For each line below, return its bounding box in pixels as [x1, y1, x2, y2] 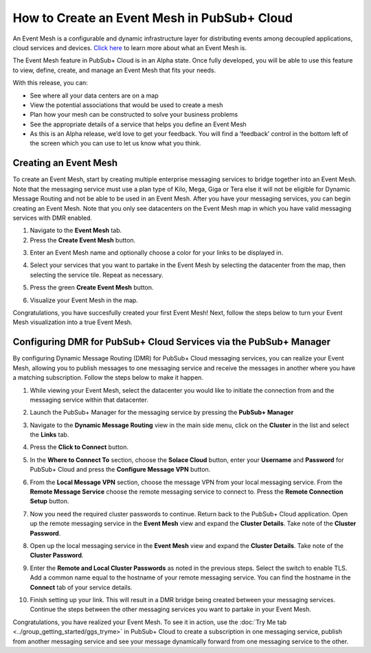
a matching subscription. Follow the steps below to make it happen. [12, 374, 204, 382]
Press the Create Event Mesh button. [30, 236, 136, 244]
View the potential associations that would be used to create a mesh [30, 100, 223, 109]
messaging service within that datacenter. [30, 396, 149, 404]
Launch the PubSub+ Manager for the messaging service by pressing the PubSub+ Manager [30, 409, 294, 417]
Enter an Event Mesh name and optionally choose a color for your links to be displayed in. [30, 249, 284, 257]
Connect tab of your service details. [30, 583, 133, 591]
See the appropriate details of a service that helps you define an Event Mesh [30, 120, 247, 128]
